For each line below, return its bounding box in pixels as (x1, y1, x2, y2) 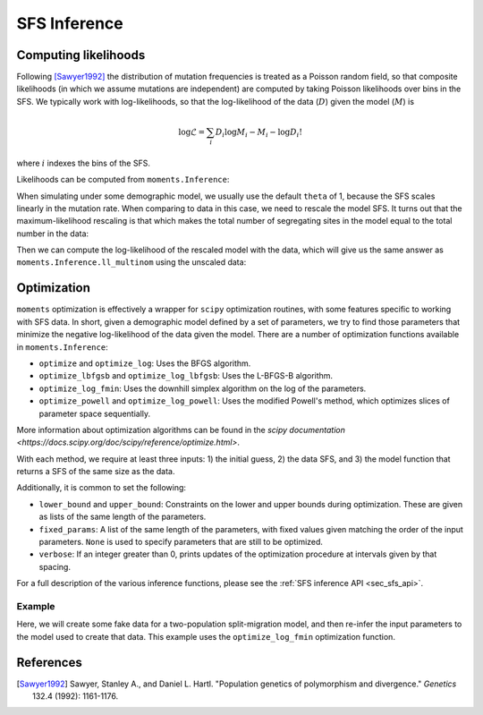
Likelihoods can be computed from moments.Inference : (16, 174, 230, 185)
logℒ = (178, 126, 206, 137)
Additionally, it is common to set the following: (16, 482, 187, 493)
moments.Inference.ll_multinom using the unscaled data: (16, 257, 247, 268)
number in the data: (16, 228, 89, 239)
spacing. (38, 561, 72, 572)
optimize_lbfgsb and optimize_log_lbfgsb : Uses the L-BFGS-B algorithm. (38, 370, 334, 381)
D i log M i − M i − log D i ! (215, 126, 303, 139)
